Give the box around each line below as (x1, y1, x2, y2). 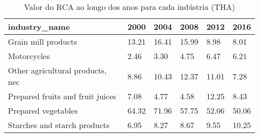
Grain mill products (8, 36, 77, 47)
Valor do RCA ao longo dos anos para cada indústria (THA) (24, 1, 235, 12)
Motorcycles (8, 50, 50, 62)
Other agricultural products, (8, 65, 107, 76)
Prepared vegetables (8, 105, 78, 116)
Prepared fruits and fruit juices (8, 90, 117, 102)
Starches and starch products (8, 119, 110, 131)
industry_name (8, 21, 70, 32)
